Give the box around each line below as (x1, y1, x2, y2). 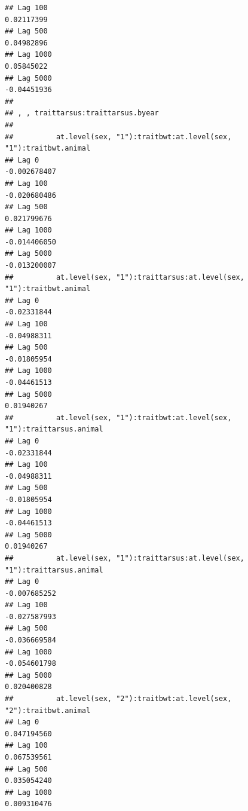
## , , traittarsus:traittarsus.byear (5, 109, 159, 118)
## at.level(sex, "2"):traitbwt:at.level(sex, (5, 694, 232, 703)
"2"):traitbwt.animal (5, 706, 91, 715)
